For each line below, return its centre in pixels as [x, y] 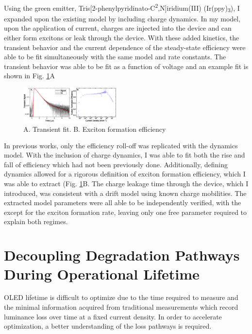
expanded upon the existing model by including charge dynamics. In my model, [122, 18]
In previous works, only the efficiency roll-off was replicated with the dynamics [121, 145]
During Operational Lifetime [102, 274]
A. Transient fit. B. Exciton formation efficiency [95, 129]
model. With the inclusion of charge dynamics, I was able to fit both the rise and [125, 155]
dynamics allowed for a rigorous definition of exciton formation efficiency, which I [125, 174]
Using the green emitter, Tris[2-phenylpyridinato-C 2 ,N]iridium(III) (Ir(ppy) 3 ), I [122, 8]
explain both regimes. [36, 221]
